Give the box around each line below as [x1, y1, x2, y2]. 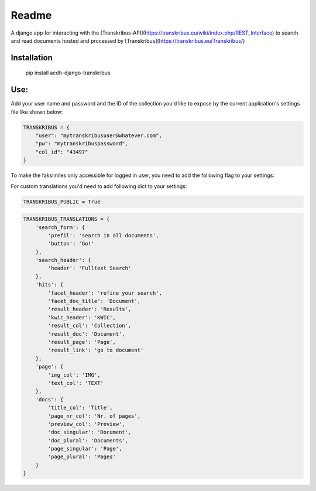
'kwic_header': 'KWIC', [47, 314, 116, 320]
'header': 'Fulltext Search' [47, 265, 132, 272]
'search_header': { [35, 257, 92, 264]
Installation [11, 53, 53, 63]
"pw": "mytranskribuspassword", [35, 141, 129, 147]
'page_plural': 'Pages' [47, 454, 116, 460]
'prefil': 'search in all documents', [47, 232, 159, 238]
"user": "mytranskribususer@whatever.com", [35, 132, 162, 139]
